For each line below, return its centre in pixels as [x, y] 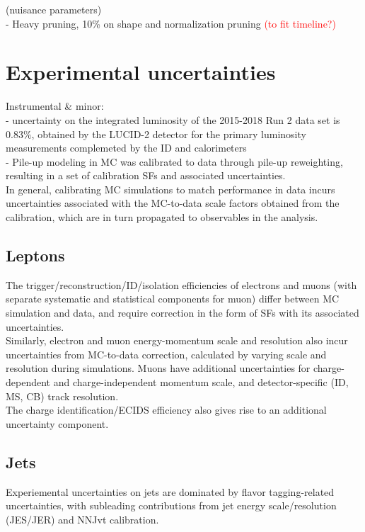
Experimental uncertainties [141, 72]
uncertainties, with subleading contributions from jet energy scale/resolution [171, 505]
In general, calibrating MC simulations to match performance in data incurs [170, 189]
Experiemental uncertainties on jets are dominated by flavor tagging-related [170, 491]
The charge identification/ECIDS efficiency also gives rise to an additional [166, 410]
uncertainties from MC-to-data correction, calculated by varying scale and [166, 354]
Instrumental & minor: [55, 106]
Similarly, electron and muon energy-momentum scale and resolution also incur [177, 340]
